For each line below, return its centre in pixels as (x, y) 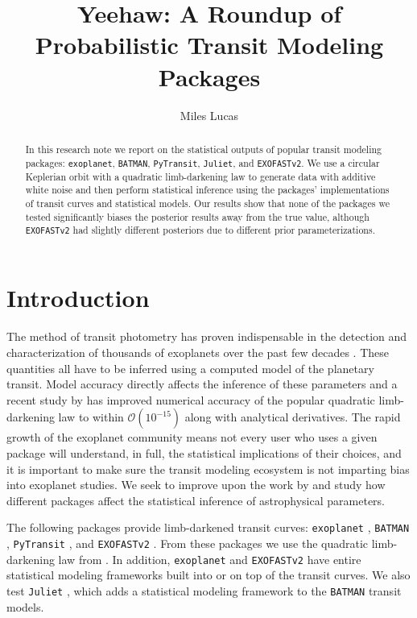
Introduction (78, 298)
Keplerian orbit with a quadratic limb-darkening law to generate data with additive (200, 176)
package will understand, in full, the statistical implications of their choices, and (204, 452)
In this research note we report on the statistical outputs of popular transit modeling (204, 149)
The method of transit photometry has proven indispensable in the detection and (207, 336)
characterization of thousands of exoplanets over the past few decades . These (198, 352)
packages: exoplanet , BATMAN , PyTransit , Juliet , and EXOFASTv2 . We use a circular (202, 162)
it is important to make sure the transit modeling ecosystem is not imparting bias (208, 469)
